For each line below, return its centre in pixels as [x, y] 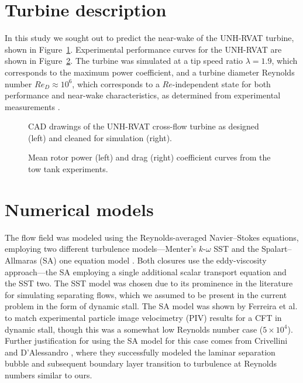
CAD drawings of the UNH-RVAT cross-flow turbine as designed [144, 126]
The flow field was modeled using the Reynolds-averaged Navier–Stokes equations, [152, 237]
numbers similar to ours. [49, 375]
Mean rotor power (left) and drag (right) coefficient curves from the [149, 157]
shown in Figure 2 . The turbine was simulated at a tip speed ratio [124, 61]
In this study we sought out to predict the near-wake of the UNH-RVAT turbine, [149, 38]
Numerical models [79, 209]
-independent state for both [221, 83]
